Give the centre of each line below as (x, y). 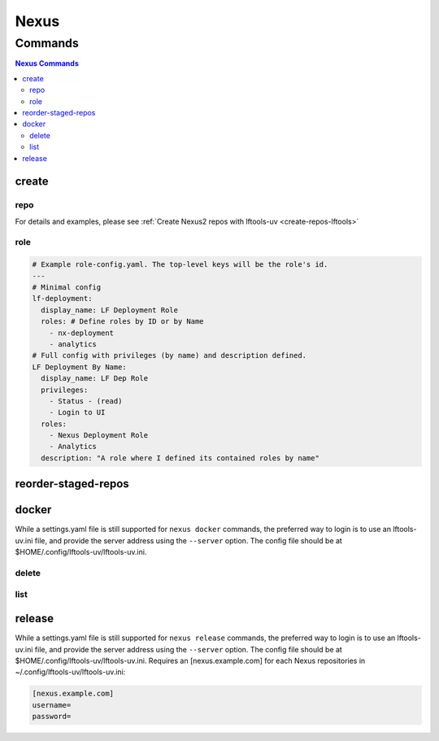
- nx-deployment (81, 333)
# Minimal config (67, 288)
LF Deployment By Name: (80, 367)
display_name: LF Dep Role (95, 379)
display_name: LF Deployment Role (110, 310)
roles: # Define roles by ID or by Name (122, 322)
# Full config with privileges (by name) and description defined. (170, 355)
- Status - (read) (86, 401)
